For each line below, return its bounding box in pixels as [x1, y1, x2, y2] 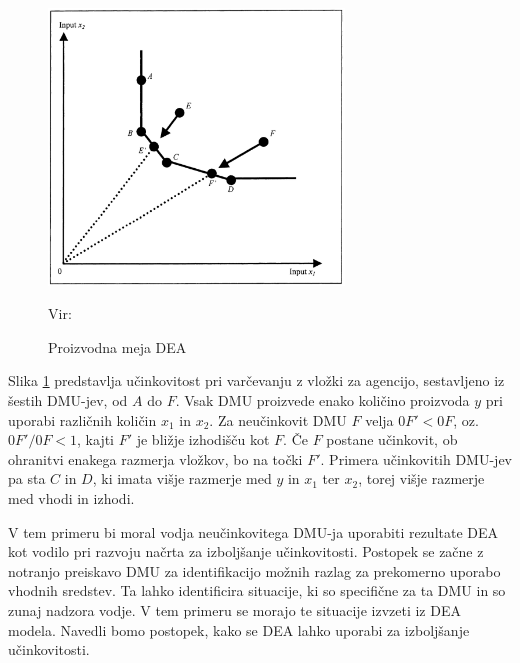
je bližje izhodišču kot [136, 429, 270, 450]
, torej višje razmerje [358, 468, 485, 489]
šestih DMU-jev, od [8, 390, 128, 411]
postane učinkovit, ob [326, 429, 458, 450]
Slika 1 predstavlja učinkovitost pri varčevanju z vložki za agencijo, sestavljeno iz [8, 370, 505, 391]
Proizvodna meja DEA [48, 336, 187, 357]
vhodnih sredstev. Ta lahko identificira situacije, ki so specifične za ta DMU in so [8, 580, 506, 601]
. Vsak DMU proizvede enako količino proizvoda [175, 390, 470, 411]
